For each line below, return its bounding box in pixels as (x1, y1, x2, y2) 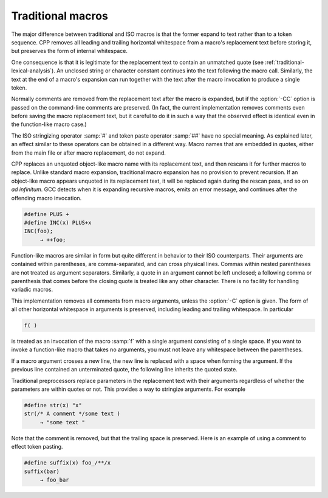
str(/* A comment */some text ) (24, 410, 121, 417)
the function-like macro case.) (11, 121, 87, 128)
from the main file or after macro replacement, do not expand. (11, 149, 166, 156)
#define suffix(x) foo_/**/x (24, 460, 111, 466)
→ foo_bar (39, 476, 69, 483)
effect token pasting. (11, 443, 63, 451)
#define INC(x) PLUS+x (24, 219, 92, 226)
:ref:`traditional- (265, 58, 305, 66)
